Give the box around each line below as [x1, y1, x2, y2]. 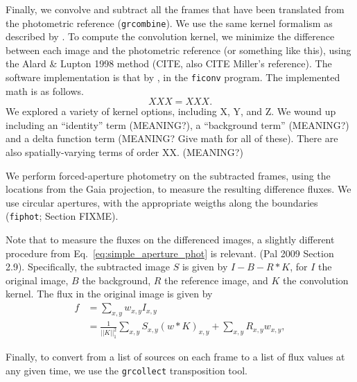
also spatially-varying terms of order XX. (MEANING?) [6, 145, 243, 159]
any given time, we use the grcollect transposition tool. [6, 363, 247, 377]
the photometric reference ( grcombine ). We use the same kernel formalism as [6, 15, 333, 30]
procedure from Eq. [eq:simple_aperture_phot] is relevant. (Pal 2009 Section [6, 245, 334, 260]
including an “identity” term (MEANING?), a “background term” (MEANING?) [6, 117, 349, 132]
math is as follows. [6, 83, 84, 98]
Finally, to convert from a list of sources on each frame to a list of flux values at [6, 349, 345, 364]
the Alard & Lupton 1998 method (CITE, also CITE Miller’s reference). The [6, 56, 332, 71]
